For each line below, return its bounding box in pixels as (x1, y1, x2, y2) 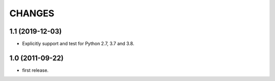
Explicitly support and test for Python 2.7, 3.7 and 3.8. (22, 41, 134, 47)
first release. (22, 67, 49, 73)
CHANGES (9, 8, 54, 19)
